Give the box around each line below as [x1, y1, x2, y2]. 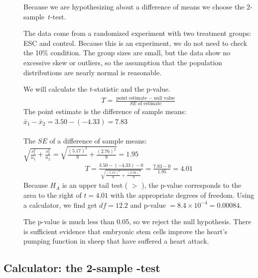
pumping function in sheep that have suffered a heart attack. [23, 236, 209, 246]
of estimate [138, 101, 162, 107]
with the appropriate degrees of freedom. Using [110, 190, 255, 200]
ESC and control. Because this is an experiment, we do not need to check [23, 37, 248, 48]
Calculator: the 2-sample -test [3, 260, 160, 276]
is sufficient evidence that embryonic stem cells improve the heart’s [23, 226, 228, 236]
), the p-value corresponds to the [141, 180, 242, 190]
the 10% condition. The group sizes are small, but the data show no [23, 47, 231, 58]
